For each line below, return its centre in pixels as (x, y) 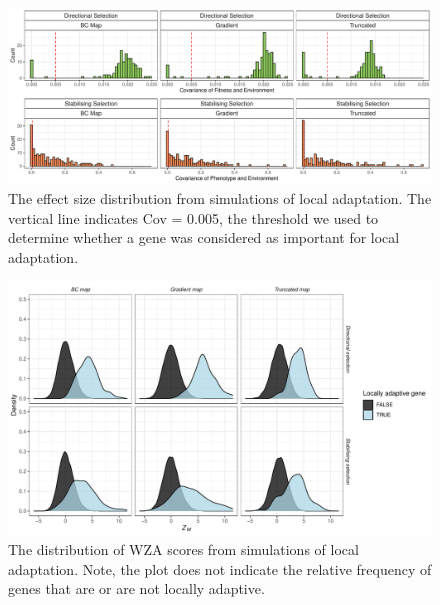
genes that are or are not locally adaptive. (136, 588)
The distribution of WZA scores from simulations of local (183, 549)
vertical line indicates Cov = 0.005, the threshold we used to (193, 217)
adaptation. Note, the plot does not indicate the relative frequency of (220, 568)
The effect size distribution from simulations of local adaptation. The (220, 197)
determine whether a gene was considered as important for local (204, 237)
